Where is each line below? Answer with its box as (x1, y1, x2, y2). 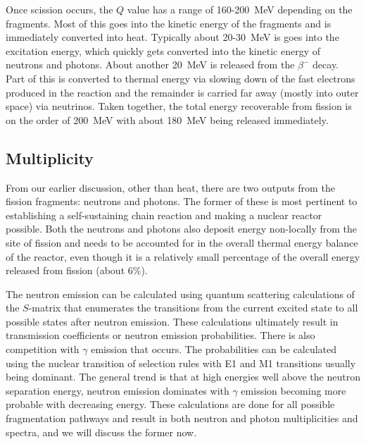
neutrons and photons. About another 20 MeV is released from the (6, 57, 295, 72)
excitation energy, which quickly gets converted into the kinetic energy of (6, 43, 321, 58)
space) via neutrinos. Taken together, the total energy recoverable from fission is (6, 99, 352, 113)
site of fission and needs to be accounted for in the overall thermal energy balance (6, 235, 358, 249)
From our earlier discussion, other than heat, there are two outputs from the (6, 180, 335, 195)
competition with (6, 342, 80, 357)
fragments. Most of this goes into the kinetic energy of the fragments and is (6, 16, 332, 30)
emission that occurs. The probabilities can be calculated (91, 342, 337, 357)
